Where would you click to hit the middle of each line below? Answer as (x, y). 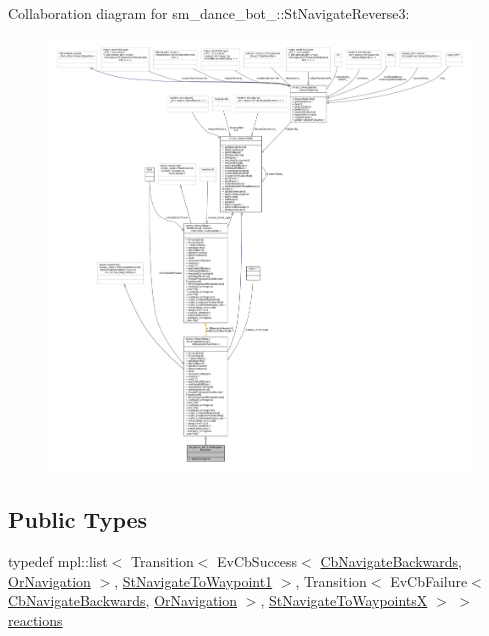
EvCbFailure (429, 580)
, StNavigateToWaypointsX (344, 600)
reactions (35, 619)
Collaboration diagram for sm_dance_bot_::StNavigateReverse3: (209, 13)
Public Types (78, 519)
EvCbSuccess (257, 561)
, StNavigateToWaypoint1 (193, 580)
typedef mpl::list (58, 561)
